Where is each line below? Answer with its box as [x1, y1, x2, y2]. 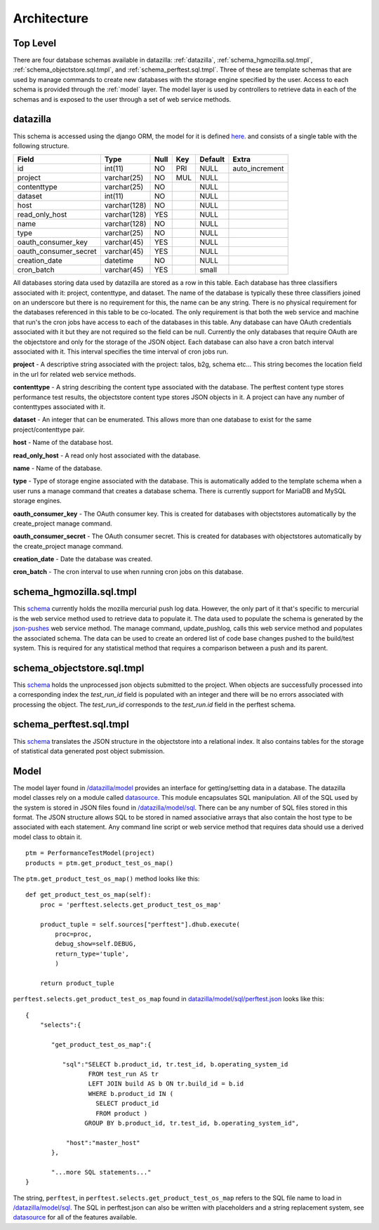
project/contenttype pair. [13, 425, 86, 434]
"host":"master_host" [65, 1139, 140, 1147]
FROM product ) [95, 1109, 148, 1117]
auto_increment [232, 163, 284, 173]
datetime [104, 256, 134, 266]
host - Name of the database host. [13, 439, 114, 447]
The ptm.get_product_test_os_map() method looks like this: [13, 874, 200, 883]
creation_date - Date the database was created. [13, 555, 153, 563]
